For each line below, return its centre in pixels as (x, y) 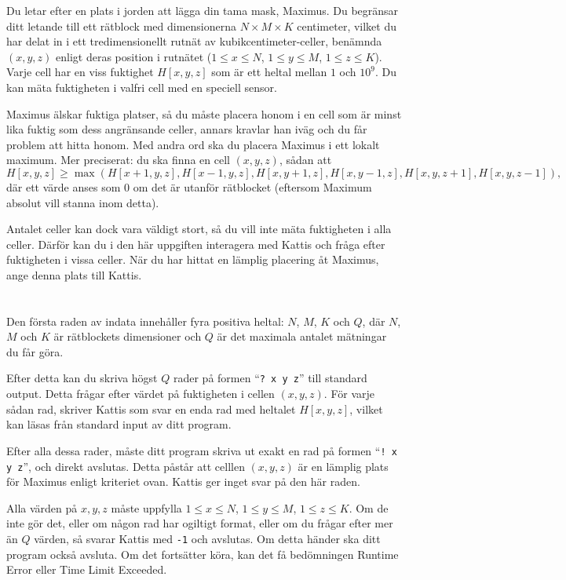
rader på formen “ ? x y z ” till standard (270, 378)
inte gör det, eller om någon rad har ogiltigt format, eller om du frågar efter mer (200, 523)
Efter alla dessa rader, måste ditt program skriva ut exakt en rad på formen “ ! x (202, 450)
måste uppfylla (146, 507)
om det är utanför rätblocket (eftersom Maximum (252, 186)
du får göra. (35, 351)
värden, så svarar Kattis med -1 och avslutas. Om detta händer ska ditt (207, 538)
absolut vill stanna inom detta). (83, 202)
